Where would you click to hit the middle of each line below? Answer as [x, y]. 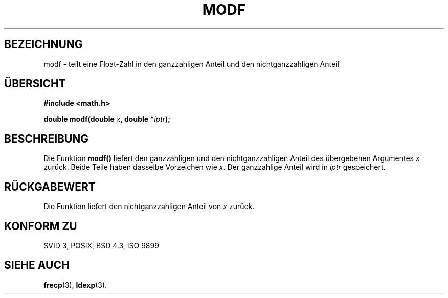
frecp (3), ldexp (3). [75, 285]
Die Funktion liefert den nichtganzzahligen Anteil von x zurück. [149, 207]
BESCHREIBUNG [47, 139]
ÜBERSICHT [35, 84]
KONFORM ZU [41, 226]
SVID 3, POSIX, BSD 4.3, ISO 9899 [101, 245]
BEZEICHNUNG [43, 44]
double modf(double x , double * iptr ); [107, 119]
